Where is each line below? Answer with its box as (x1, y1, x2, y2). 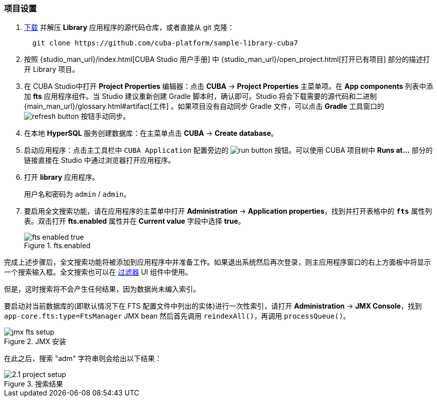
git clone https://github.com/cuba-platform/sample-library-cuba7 (32, 39, 298, 47)
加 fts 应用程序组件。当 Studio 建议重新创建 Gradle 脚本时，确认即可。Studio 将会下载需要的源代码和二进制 (24, 92, 377, 101)
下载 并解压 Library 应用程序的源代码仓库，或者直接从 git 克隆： (24, 23, 234, 32)
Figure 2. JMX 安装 (4, 337, 66, 346)
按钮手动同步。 (80, 112, 130, 121)
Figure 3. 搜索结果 (4, 380, 63, 389)
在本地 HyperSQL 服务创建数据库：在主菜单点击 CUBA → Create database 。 (24, 129, 278, 138)
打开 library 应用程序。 (24, 173, 99, 182)
